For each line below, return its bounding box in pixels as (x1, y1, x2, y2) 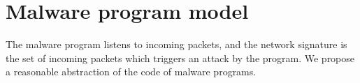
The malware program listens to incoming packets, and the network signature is (6, 37, 347, 52)
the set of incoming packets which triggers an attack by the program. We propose (6, 50, 355, 65)
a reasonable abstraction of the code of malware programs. (6, 64, 257, 79)
